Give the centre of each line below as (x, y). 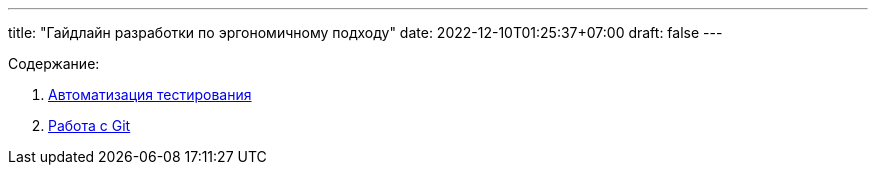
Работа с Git (89, 125)
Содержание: (54, 63)
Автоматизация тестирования (150, 94)
